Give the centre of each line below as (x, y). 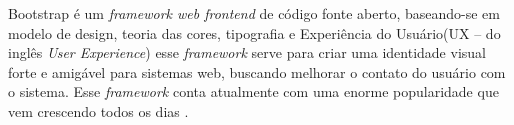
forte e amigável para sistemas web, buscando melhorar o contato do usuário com (257, 71)
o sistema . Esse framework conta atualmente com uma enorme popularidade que (253, 91)
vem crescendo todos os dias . (98, 110)
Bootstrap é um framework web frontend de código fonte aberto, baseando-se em (254, 13)
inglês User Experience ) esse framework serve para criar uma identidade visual (247, 52)
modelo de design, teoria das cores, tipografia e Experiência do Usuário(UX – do (254, 32)
